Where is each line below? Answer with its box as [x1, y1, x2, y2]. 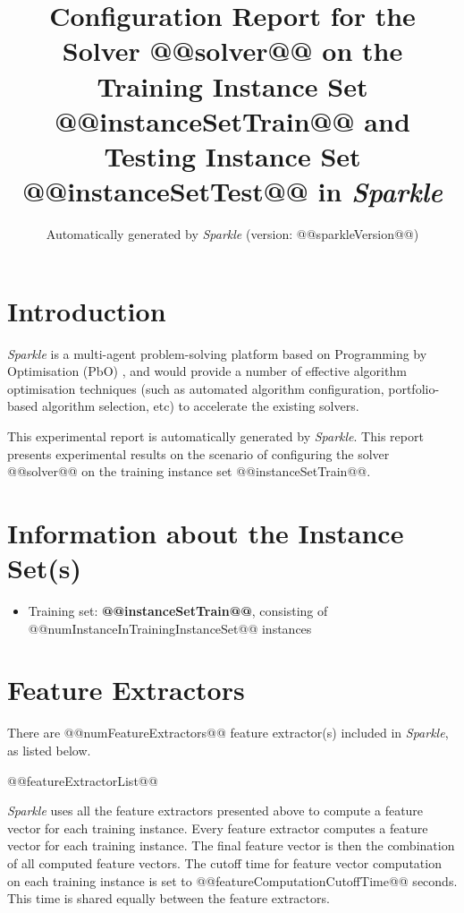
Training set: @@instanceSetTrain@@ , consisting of [28, 602, 328, 620]
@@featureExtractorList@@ [7, 771, 158, 789]
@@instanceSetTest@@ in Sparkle [22, 173, 443, 210]
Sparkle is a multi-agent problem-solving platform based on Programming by [7, 344, 427, 363]
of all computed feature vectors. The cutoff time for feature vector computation [7, 853, 442, 872]
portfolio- [388, 379, 440, 397]
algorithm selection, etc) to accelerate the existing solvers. [41, 397, 359, 415]
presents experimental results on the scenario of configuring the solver [7, 444, 390, 463]
